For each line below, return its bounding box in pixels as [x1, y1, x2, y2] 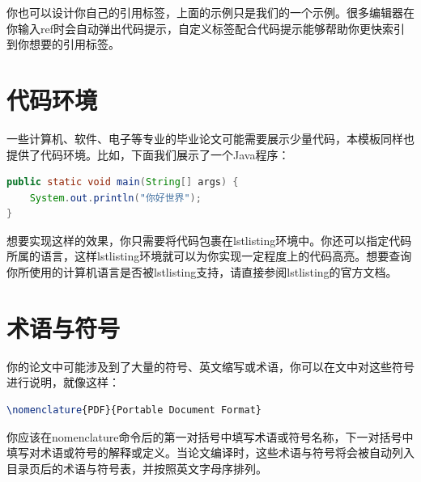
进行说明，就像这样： [6, 374, 120, 391]
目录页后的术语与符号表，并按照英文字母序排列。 [6, 459, 267, 476]
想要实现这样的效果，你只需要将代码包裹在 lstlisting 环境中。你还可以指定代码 [6, 231, 412, 248]
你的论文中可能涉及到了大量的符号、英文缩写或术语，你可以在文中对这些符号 [6, 357, 415, 374]
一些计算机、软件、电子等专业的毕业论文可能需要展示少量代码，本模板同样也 [6, 129, 415, 146]
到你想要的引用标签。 [6, 36, 120, 53]
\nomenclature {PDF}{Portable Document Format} [6, 404, 262, 416]
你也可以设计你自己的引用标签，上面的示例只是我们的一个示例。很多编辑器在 [6, 4, 415, 20]
